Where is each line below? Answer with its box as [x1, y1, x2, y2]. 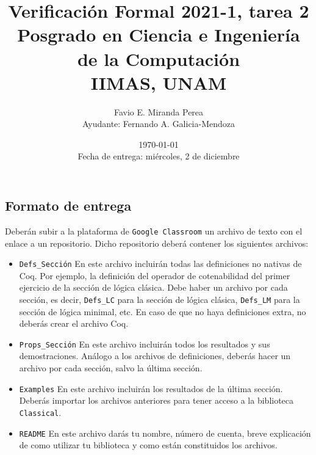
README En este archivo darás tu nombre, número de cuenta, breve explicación [19, 426, 311, 439]
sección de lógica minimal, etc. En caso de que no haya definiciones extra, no [19, 305, 306, 318]
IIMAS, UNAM [90, 70, 227, 95]
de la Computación [77, 46, 240, 71]
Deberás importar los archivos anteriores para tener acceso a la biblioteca [19, 394, 294, 407]
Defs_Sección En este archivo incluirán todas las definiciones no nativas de [19, 257, 302, 270]
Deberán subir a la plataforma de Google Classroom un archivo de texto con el [5, 224, 303, 237]
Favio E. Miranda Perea [113, 105, 204, 118]
